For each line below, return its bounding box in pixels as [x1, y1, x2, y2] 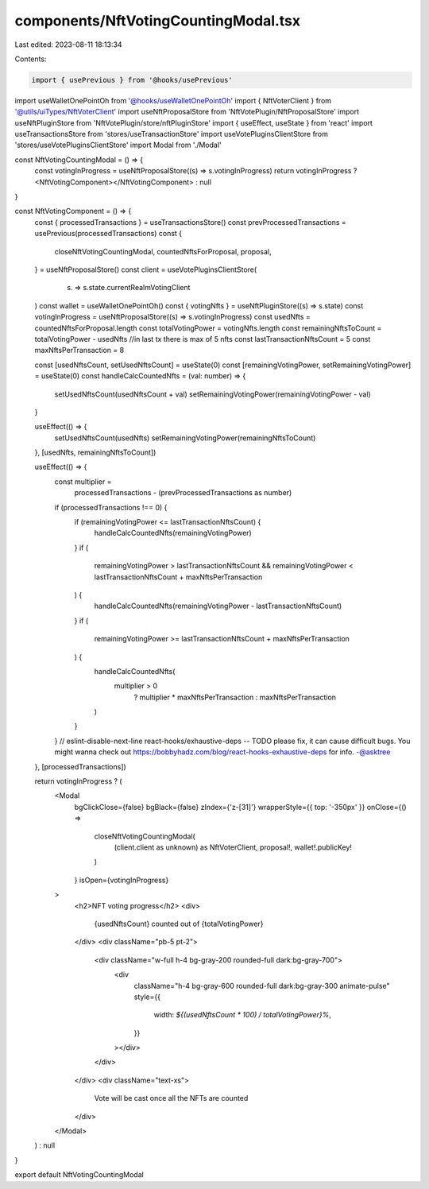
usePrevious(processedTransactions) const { [34, 229, 183, 238]
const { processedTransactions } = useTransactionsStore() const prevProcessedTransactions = [34, 217, 347, 227]
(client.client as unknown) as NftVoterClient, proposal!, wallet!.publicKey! [114, 842, 353, 852]
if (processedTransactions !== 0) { [54, 502, 168, 512]
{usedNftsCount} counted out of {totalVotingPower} [94, 919, 264, 928]
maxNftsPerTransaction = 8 [34, 346, 125, 355]
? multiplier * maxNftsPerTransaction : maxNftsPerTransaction [133, 692, 337, 702]
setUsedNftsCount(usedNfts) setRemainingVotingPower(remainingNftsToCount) [54, 433, 316, 443]
